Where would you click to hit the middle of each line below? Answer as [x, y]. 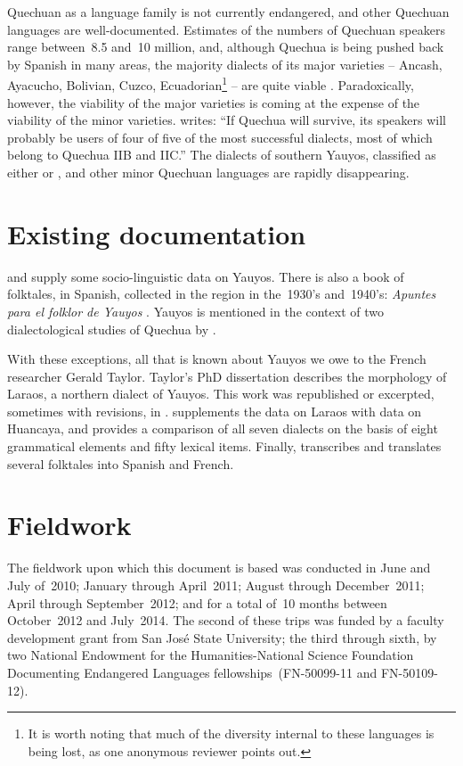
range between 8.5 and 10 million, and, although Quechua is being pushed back [226, 47]
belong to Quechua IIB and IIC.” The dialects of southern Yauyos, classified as [222, 155]
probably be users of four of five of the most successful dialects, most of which [220, 137]
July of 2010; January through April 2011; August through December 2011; [216, 585]
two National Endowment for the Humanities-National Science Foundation [211, 655]
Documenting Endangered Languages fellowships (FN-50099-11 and [192, 672]
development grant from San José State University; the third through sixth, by [222, 637]
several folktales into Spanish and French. [121, 463]
